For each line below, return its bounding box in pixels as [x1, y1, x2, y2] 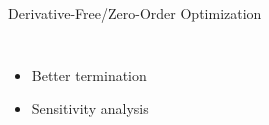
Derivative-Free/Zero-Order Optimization [8, 3, 262, 23]
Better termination [31, 64, 147, 85]
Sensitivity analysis [31, 98, 149, 119]
